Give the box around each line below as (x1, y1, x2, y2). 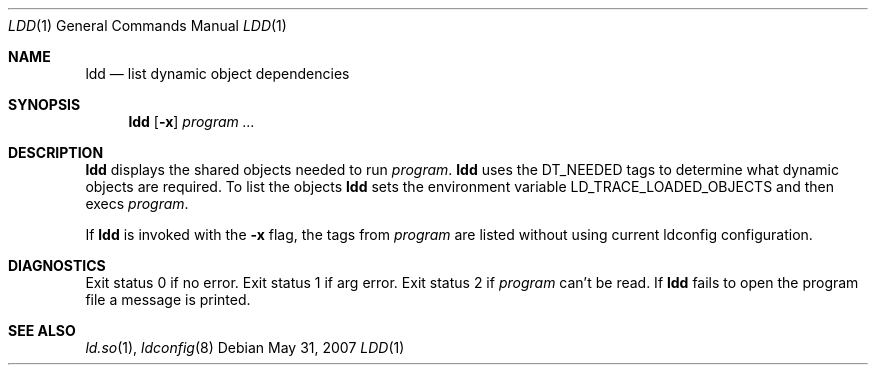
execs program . (85, 195, 189, 212)
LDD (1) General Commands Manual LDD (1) (8, 17, 287, 34)
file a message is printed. (85, 291, 251, 308)
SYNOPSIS (8, 96, 81, 113)
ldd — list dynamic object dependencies (85, 65, 350, 82)
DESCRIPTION (8, 144, 104, 161)
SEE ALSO (8, 322, 76, 339)
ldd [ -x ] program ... (128, 113, 255, 130)
